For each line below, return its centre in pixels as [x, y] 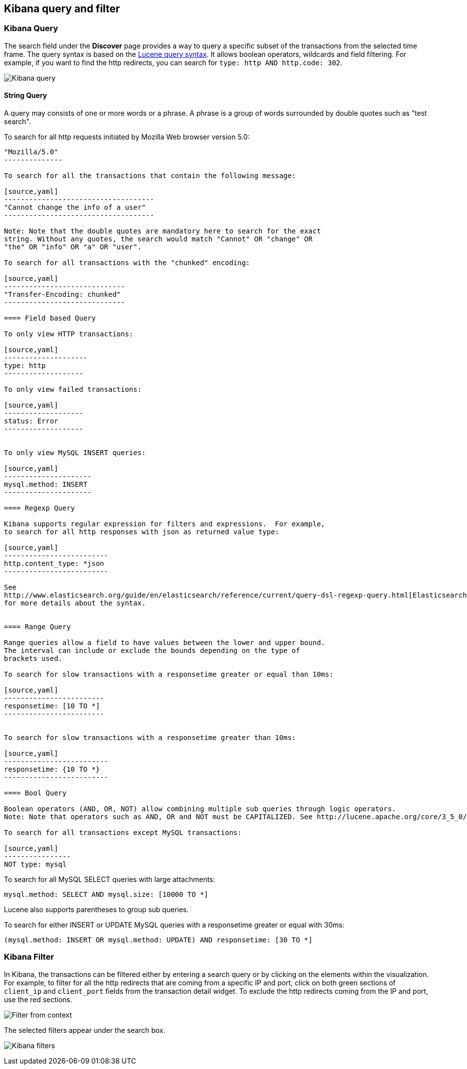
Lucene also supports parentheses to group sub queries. [96, 910]
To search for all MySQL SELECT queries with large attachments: [110, 880]
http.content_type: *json [54, 564]
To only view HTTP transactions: [69, 334]
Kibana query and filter [62, 9]
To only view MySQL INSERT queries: [75, 453]
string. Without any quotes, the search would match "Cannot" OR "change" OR [158, 239]
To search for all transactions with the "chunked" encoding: [127, 263]
